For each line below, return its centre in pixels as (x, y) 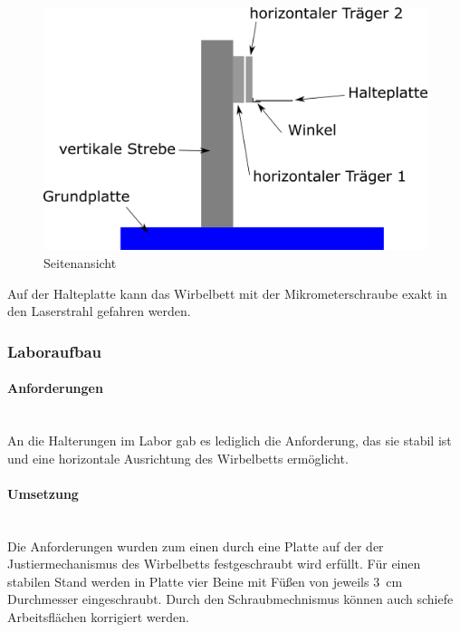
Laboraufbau (54, 351)
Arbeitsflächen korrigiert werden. (98, 616)
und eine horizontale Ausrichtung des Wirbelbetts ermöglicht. (178, 458)
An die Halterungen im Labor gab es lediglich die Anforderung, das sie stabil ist (230, 440)
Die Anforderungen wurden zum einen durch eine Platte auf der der (196, 546)
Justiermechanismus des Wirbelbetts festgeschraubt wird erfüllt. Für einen (214, 564)
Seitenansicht (80, 262)
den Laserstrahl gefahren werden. (99, 311)
